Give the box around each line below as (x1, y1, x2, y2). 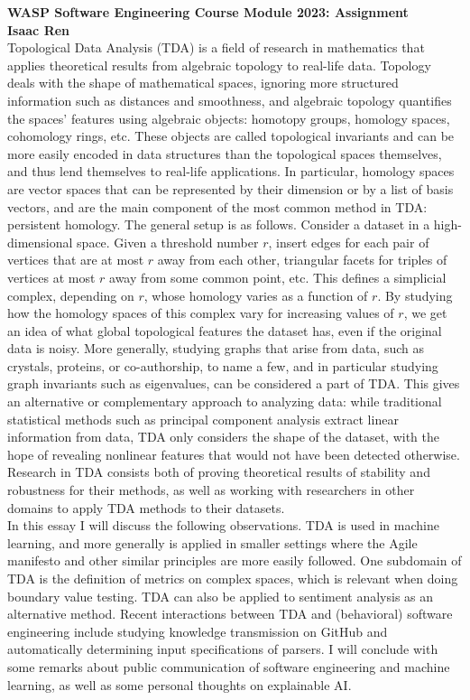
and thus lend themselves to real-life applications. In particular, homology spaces (7, 162, 455, 181)
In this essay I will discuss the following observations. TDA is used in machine (7, 516, 439, 535)
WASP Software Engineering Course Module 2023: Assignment (7, 3, 409, 21)
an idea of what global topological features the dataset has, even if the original (7, 321, 442, 340)
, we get (403, 303, 447, 322)
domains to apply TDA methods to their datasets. (7, 498, 285, 517)
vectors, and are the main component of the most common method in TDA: (7, 197, 428, 216)
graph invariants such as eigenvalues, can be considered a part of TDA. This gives (7, 374, 460, 393)
